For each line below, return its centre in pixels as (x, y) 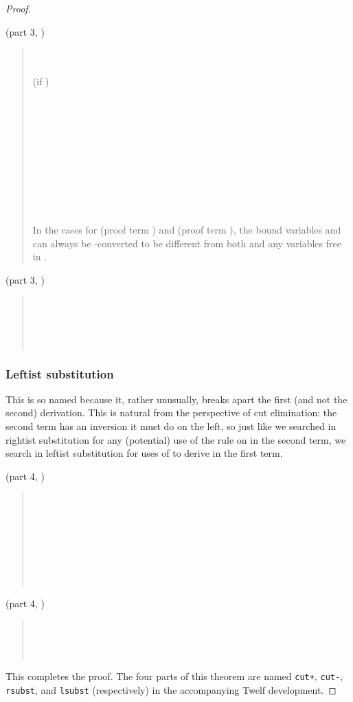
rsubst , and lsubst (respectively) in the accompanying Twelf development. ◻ (171, 689)
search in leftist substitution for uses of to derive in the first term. (144, 453)
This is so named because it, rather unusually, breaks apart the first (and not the (176, 399)
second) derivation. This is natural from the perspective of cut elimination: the (171, 412)
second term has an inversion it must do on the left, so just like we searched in (171, 426)
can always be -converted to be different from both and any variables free (187, 243)
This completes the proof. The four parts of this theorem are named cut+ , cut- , (174, 676)
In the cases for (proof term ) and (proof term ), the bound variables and (187, 229)
